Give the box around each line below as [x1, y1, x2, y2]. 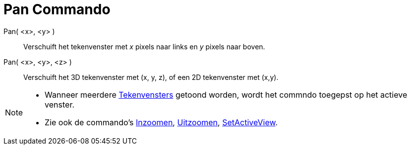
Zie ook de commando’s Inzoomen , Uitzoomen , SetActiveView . [45, 117, 278, 127]
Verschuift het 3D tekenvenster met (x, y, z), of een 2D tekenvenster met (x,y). [23, 73, 279, 81]
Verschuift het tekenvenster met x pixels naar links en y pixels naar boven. [23, 42, 265, 51]
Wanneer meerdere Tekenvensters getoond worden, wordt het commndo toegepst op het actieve [45, 89, 408, 100]
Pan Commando [3, 1, 111, 18]
